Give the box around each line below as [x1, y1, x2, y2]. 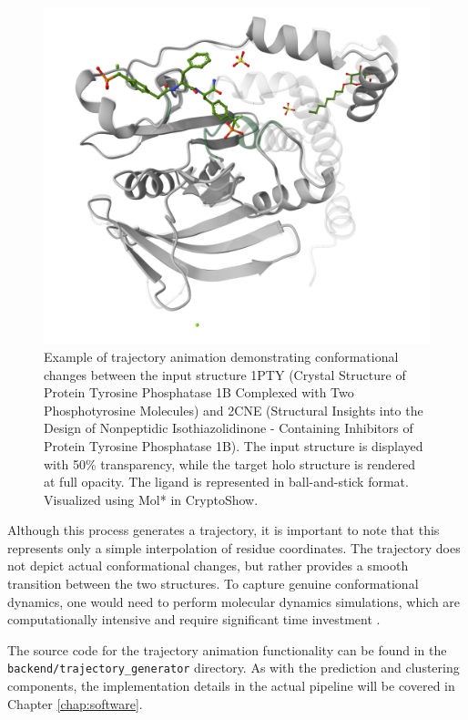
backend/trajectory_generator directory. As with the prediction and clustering [7, 658, 460, 677]
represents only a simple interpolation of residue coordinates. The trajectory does [7, 538, 461, 557]
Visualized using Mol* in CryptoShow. [44, 489, 259, 509]
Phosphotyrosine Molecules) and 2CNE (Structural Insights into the [44, 400, 423, 419]
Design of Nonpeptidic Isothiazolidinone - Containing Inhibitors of [44, 418, 413, 437]
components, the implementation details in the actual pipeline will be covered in [7, 676, 455, 695]
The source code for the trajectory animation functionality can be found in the [7, 640, 447, 659]
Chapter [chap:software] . [7, 694, 143, 713]
